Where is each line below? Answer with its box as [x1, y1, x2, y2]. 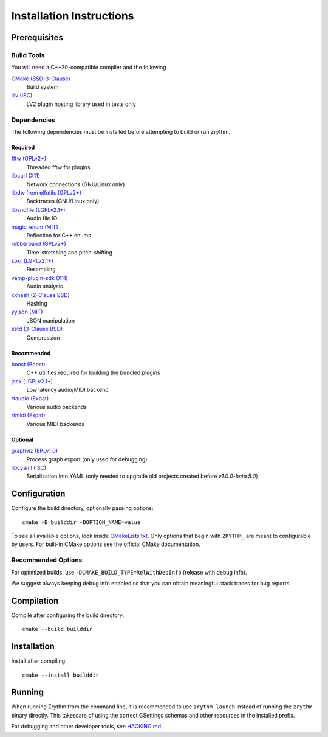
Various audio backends [26, 403, 87, 410]
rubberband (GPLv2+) [11, 240, 66, 248]
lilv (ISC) [11, 92, 33, 99]
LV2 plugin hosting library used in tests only [26, 100, 136, 108]
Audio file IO [26, 215, 58, 222]
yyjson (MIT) [11, 308, 43, 316]
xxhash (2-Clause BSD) [11, 291, 70, 298]
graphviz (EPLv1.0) [11, 447, 58, 455]
